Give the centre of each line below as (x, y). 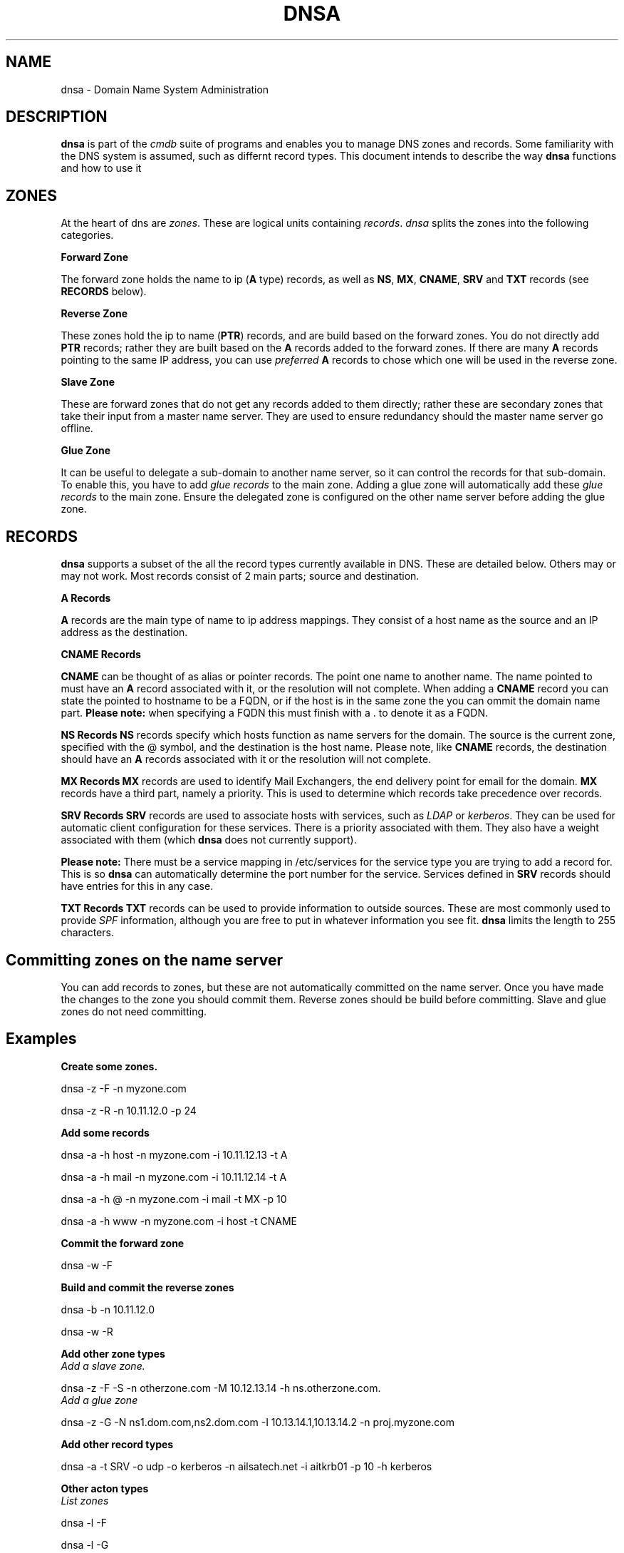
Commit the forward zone (123, 1243)
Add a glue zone (99, 1400)
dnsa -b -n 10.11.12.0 (108, 1309)
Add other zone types (113, 1353)
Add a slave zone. (103, 1365)
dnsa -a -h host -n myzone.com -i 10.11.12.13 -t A (174, 1154)
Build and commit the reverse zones (147, 1287)
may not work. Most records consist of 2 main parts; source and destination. (240, 576)
